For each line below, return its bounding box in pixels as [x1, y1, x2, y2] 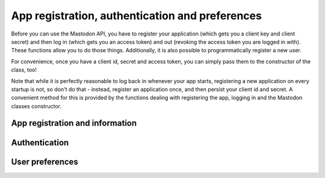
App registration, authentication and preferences [11, 9, 262, 22]
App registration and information [11, 118, 137, 129]
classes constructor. [11, 102, 61, 109]
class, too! [11, 66, 37, 73]
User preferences [11, 156, 78, 167]
